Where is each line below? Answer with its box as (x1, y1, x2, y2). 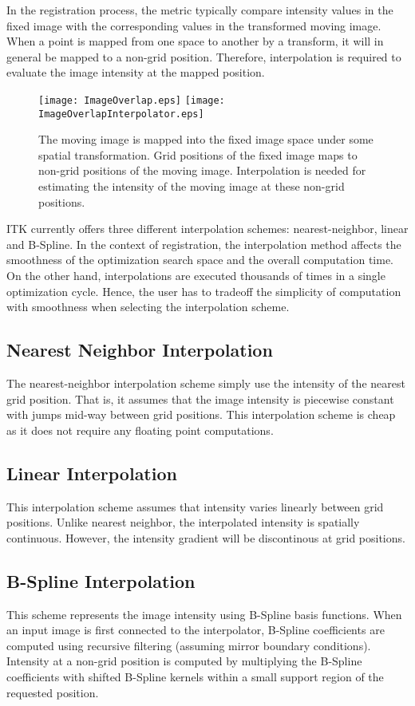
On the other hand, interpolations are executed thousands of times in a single (6, 267, 385, 284)
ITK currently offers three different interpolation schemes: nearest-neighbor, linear (6, 220, 409, 237)
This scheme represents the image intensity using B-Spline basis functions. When (6, 605, 402, 622)
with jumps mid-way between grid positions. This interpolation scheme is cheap (6, 406, 396, 423)
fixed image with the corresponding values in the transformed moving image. (6, 17, 381, 34)
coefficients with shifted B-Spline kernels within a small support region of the (6, 668, 384, 684)
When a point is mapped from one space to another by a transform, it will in (6, 33, 384, 49)
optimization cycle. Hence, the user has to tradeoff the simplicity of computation (6, 282, 401, 299)
